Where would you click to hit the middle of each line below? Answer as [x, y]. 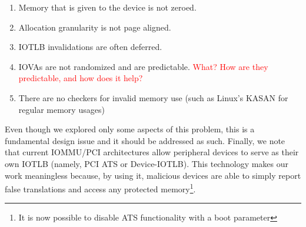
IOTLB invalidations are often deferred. [90, 47]
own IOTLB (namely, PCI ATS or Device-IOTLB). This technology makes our [147, 163]
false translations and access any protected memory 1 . [100, 188]
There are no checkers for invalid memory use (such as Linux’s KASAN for [153, 97]
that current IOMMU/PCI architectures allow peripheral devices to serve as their [152, 152]
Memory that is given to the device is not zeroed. [107, 7]
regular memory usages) [61, 109]
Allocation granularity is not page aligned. [95, 27]
